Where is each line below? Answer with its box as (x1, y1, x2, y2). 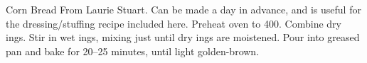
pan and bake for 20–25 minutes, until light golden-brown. (6, 43, 260, 58)
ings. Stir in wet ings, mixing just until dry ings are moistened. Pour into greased (6, 30, 360, 45)
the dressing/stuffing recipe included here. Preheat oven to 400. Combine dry (6, 16, 341, 30)
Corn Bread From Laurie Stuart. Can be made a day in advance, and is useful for (6, 2, 361, 16)
